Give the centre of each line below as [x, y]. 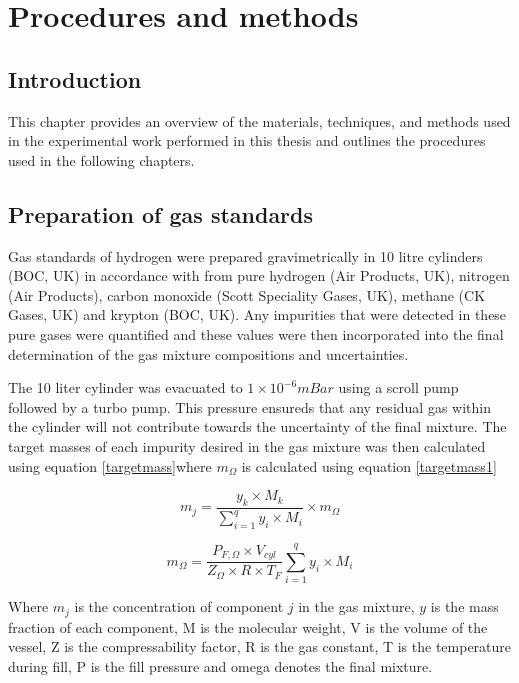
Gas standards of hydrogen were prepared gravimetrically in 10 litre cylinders [245, 255]
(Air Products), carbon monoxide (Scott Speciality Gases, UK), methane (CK [247, 294]
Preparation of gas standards [161, 213]
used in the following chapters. [101, 159]
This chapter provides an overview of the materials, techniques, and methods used [259, 120]
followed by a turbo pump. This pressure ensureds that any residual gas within [249, 406]
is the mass [464, 606]
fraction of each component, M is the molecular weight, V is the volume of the [248, 626]
